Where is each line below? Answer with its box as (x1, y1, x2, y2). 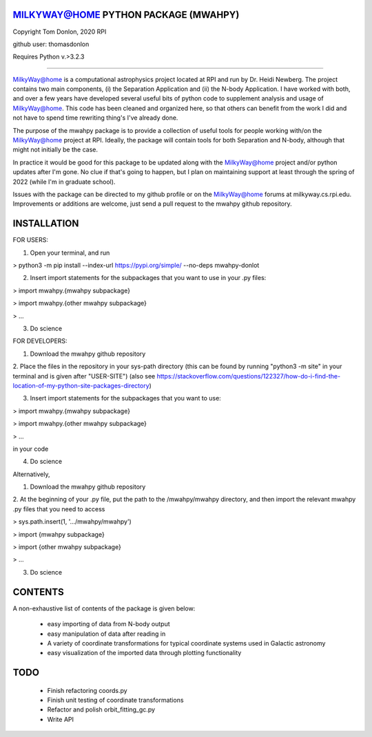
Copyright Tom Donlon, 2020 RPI (12, 28, 107, 36)
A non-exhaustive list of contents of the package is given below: (12, 604, 196, 612)
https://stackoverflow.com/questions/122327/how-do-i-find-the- (156, 372, 341, 380)
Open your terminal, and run (30, 248, 110, 257)
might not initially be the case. (12, 145, 98, 154)
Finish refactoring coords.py (47, 686, 127, 694)
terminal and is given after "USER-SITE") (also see (12, 372, 156, 380)
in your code (12, 445, 49, 453)
